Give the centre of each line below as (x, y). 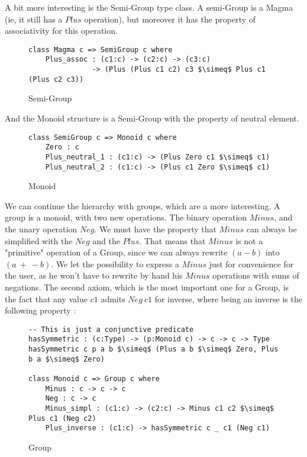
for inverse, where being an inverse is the (228, 298)
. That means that (172, 240)
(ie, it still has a (34, 19)
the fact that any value (46, 298)
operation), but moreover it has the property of (170, 19)
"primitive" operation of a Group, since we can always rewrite (116, 252)
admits (113, 298)
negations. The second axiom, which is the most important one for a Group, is (147, 287)
